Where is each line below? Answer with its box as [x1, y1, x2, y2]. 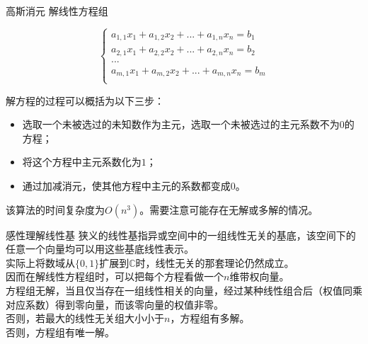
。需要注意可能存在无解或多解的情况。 [139, 202, 318, 217]
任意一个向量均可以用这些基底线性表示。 [6, 241, 194, 256]
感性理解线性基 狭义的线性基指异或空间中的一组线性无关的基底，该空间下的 [6, 227, 356, 242]
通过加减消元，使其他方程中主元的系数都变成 [22, 178, 231, 193]
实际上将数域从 [6, 255, 75, 270]
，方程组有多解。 [170, 311, 250, 326]
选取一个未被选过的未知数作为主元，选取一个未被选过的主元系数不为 [22, 117, 340, 132]
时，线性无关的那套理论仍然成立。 [135, 255, 294, 270]
